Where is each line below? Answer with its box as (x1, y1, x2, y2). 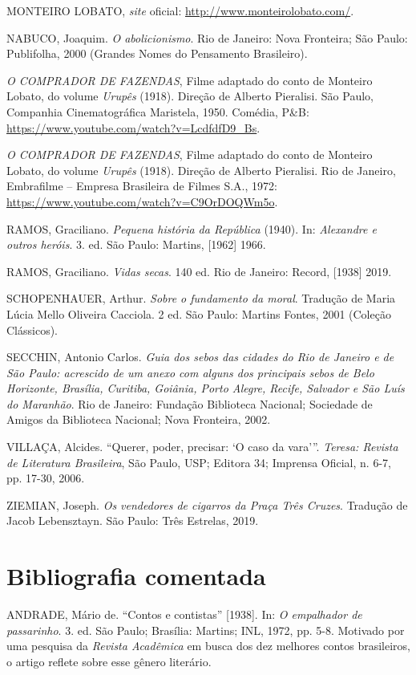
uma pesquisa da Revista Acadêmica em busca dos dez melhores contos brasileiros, (6, 637, 410, 654)
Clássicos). (6, 321, 58, 338)
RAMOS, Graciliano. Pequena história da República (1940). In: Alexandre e (6, 220, 377, 237)
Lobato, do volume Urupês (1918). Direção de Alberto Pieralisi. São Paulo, (6, 87, 374, 104)
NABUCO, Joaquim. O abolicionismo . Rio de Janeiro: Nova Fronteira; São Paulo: (6, 29, 408, 46)
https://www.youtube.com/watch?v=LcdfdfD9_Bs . (6, 119, 261, 136)
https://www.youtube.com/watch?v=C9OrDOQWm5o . (6, 193, 278, 209)
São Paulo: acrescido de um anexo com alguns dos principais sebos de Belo (6, 364, 374, 380)
